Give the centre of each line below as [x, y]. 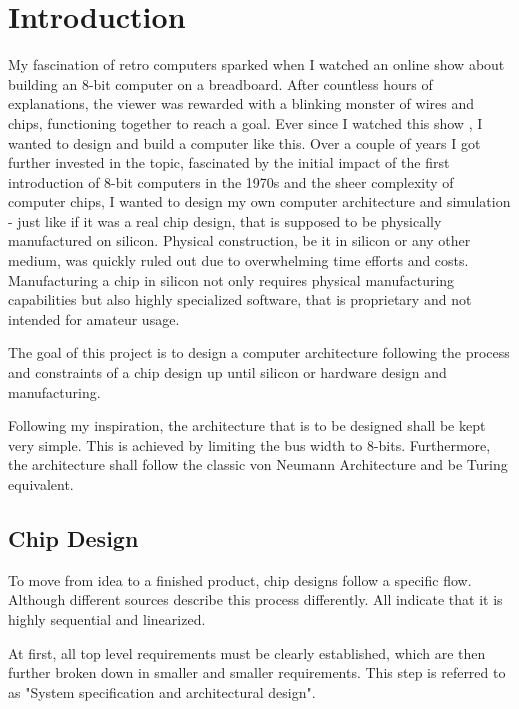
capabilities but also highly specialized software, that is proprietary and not [240, 299]
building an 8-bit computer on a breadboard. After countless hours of [220, 83]
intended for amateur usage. [94, 318]
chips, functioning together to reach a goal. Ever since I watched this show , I [245, 122]
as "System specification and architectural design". [162, 691]
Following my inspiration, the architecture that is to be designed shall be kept [247, 425]
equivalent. [41, 484]
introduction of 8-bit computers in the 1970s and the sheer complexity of [231, 181]
